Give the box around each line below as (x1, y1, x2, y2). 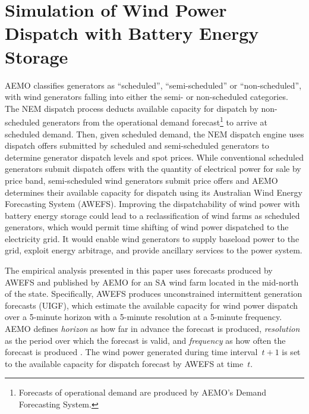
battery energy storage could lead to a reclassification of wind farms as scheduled (5, 209, 300, 221)
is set (282, 346, 301, 358)
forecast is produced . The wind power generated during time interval (5, 346, 258, 358)
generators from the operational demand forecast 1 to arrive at (42, 114, 267, 128)
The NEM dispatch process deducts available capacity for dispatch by (5, 102, 258, 114)
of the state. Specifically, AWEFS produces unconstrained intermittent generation (5, 287, 302, 300)
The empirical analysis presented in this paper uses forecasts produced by (5, 264, 273, 277)
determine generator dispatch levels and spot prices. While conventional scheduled (5, 150, 304, 163)
